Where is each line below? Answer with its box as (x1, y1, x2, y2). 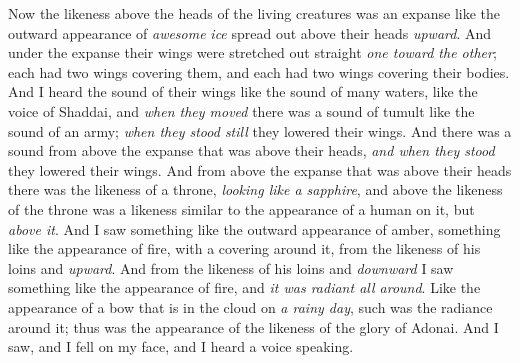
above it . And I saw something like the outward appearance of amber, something (8, 218, 501, 239)
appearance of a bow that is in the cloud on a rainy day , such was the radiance (8, 296, 493, 317)
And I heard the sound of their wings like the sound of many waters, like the (8, 81, 478, 102)
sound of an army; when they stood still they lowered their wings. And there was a (8, 120, 512, 141)
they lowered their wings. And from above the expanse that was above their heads (8, 159, 512, 180)
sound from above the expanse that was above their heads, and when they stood (8, 140, 495, 161)
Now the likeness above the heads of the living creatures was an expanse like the (8, 3, 501, 23)
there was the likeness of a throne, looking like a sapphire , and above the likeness (8, 179, 503, 200)
